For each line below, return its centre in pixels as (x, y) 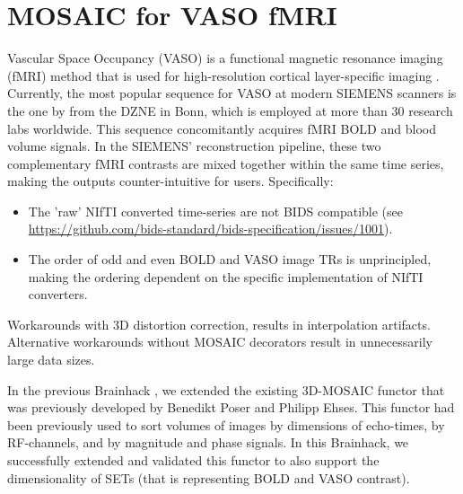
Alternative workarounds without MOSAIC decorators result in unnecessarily (220, 342)
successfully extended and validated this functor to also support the (193, 460)
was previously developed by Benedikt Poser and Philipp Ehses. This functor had (231, 407)
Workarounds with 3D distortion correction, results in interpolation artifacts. (219, 324)
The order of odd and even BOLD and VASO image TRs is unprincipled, (230, 259)
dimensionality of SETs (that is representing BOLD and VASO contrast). (209, 477)
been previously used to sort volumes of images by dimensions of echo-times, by (226, 424)
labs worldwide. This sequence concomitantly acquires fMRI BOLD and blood (222, 128)
